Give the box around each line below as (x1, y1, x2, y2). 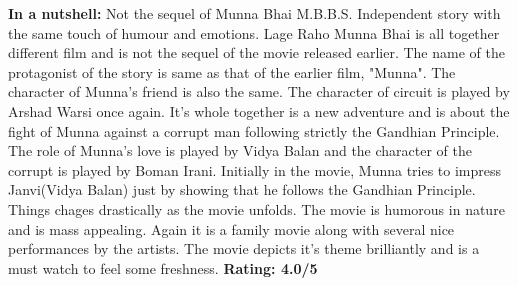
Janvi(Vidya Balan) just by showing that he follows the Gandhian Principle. (8, 179, 476, 200)
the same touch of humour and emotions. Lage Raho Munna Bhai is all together (8, 22, 500, 43)
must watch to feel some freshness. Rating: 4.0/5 (8, 257, 318, 278)
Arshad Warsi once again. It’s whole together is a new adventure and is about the (8, 100, 510, 121)
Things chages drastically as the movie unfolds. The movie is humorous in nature (8, 198, 505, 219)
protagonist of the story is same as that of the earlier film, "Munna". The (8, 61, 456, 82)
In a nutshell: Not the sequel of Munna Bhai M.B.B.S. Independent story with (8, 3, 501, 23)
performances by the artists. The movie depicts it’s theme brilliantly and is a (8, 238, 480, 259)
